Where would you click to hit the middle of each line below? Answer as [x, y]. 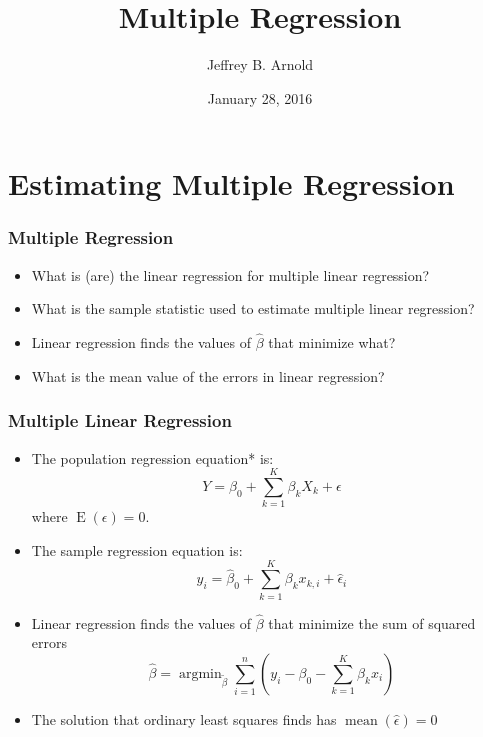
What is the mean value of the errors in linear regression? [208, 375]
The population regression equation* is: [152, 457]
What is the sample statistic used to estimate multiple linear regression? [253, 308]
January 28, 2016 [260, 97]
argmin [200, 673]
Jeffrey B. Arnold [260, 64]
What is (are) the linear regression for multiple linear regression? [230, 274]
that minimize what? [332, 342]
